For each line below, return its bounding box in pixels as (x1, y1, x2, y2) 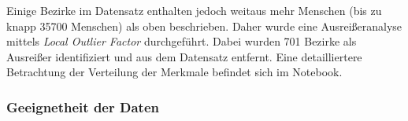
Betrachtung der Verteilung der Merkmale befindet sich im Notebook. (6, 64, 343, 80)
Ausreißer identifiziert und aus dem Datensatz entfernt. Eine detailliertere (6, 48, 362, 64)
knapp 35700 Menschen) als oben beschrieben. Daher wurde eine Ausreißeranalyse (6, 17, 402, 34)
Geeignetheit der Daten (6, 97, 159, 116)
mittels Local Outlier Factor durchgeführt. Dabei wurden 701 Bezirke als (6, 33, 357, 49)
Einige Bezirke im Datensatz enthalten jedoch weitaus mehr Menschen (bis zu (6, 2, 382, 18)
